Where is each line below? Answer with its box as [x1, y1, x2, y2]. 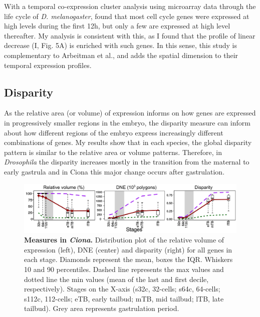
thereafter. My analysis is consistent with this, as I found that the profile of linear [4, 30, 255, 40]
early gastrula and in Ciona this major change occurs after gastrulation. [4, 166, 225, 176]
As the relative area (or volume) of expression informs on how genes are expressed [4, 107, 256, 118]
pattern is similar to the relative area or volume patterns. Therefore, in [4, 146, 222, 157]
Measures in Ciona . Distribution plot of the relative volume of [24, 234, 224, 245]
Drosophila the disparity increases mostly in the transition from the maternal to [4, 156, 249, 167]
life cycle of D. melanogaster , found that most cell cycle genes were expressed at [4, 10, 249, 21]
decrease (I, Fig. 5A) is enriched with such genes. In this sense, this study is [4, 40, 237, 50]
